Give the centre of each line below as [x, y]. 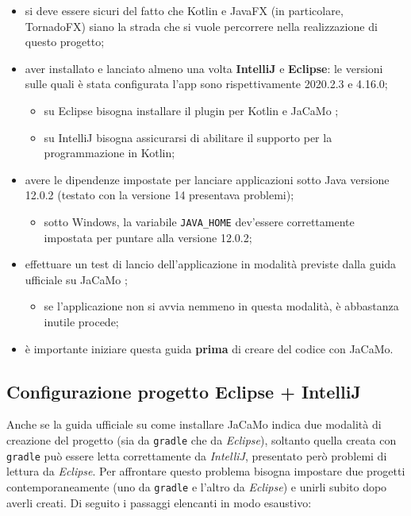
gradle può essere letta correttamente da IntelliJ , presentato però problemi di [197, 455]
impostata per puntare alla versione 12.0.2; [148, 237]
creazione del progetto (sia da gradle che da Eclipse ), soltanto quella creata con [202, 439]
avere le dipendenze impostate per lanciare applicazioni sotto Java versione [207, 179]
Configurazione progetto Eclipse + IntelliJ [184, 391]
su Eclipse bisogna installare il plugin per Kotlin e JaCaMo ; [191, 110]
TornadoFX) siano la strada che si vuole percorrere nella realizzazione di [201, 26]
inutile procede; [81, 321]
